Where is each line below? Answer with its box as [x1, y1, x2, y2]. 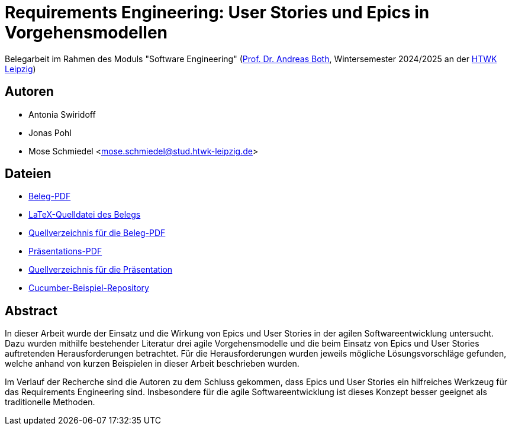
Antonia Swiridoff [28, 109, 96, 119]
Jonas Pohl [28, 127, 72, 138]
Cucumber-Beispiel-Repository [28, 283, 149, 293]
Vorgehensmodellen [5, 22, 168, 43]
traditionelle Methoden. [5, 397, 95, 408]
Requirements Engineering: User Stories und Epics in [5, 2, 430, 22]
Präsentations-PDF [28, 246, 102, 257]
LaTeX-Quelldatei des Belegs [28, 209, 141, 220]
